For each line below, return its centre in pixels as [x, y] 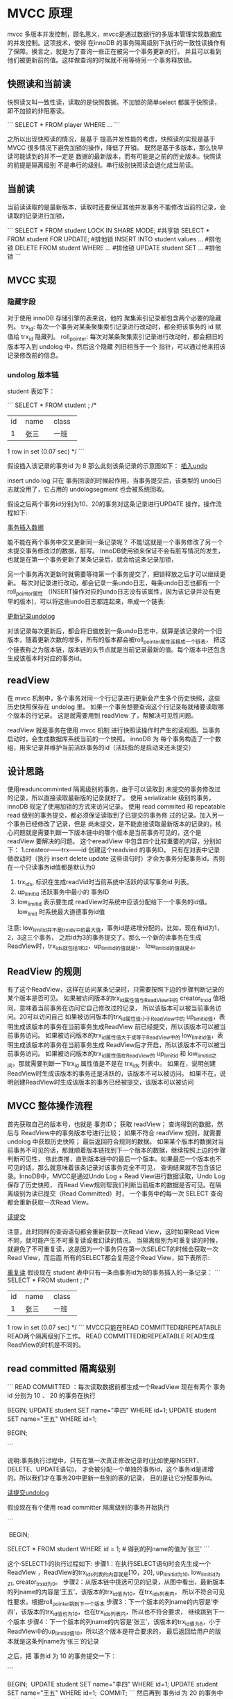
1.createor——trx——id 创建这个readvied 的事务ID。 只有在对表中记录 [120, 850]
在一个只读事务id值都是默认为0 [51, 868]
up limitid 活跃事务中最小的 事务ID [63, 892]
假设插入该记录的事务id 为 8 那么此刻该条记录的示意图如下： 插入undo [107, 466]
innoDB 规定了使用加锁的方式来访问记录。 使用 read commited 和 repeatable [116, 807]
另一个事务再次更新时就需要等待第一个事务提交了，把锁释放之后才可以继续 [113, 574]
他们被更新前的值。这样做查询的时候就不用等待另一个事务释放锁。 [101, 60]
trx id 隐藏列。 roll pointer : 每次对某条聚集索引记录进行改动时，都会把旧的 [122, 338]
